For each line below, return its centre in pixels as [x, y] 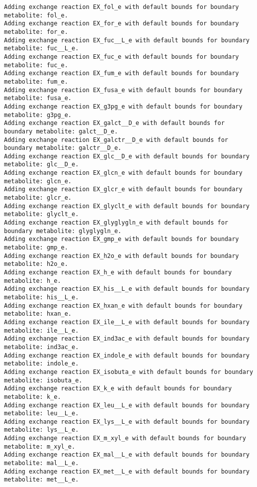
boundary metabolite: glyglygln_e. [63, 231]
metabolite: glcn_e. [38, 181]
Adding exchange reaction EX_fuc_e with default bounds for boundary [122, 57]
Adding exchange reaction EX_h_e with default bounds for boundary [118, 272]
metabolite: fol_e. [36, 15]
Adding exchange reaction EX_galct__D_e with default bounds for [114, 123]
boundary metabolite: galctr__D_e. [63, 148]
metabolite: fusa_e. [38, 98]
